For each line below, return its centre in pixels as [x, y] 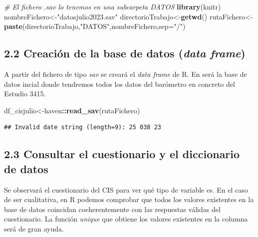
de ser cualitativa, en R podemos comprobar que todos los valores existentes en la [129, 199]
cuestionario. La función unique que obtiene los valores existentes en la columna [126, 219]
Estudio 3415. [25, 94]
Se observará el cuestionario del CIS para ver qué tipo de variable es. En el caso [126, 189]
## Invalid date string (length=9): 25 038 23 [83, 127]
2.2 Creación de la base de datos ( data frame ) [125, 53]
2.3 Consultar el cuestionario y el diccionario [122, 154]
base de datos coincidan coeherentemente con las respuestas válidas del [112, 209]
